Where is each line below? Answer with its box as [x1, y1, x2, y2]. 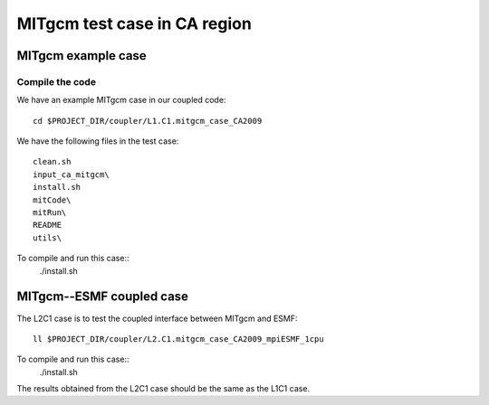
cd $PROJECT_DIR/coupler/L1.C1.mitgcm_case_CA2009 [33, 116, 263, 126]
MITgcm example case [16, 48, 147, 63]
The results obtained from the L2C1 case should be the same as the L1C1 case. [16, 383, 311, 394]
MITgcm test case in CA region [16, 14, 253, 33]
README [33, 220, 62, 231]
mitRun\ [33, 208, 67, 218]
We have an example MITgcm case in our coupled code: [16, 95, 226, 106]
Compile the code [16, 75, 97, 88]
